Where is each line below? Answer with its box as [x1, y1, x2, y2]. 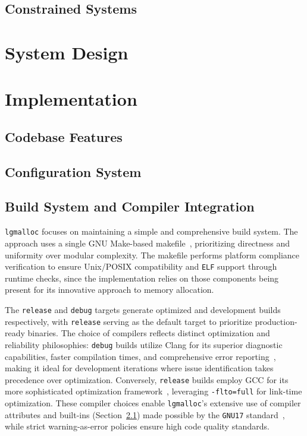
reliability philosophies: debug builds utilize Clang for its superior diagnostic [5, 338, 283, 350]
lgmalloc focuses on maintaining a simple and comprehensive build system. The [5, 225, 298, 238]
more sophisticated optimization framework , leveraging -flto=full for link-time [5, 385, 302, 397]
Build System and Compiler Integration [5, 197, 255, 216]
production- [255, 315, 297, 327]
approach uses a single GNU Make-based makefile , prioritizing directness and [5, 236, 290, 249]
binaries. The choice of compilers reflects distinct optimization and [27, 327, 270, 339]
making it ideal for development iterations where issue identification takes [5, 362, 274, 374]
